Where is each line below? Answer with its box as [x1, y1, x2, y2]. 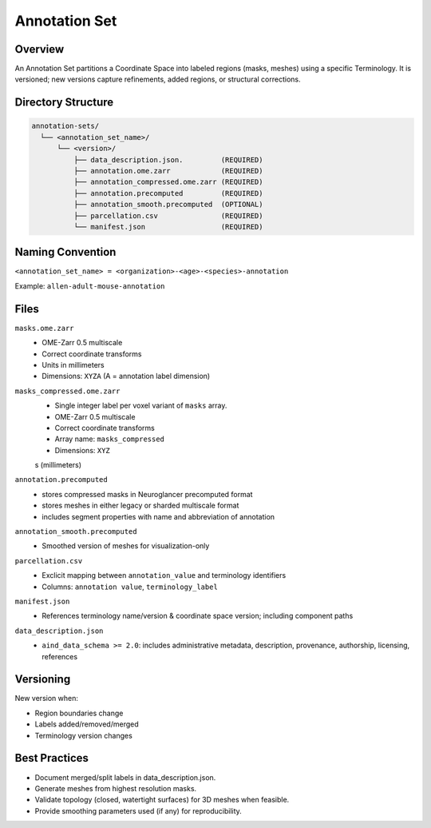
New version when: [14, 694, 79, 703]
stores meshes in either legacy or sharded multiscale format [42, 500, 239, 511]
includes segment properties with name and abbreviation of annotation [42, 512, 275, 521]
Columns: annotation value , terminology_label [42, 582, 219, 591]
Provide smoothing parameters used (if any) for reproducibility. [34, 806, 243, 815]
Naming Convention [14, 245, 117, 259]
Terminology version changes [34, 730, 133, 740]
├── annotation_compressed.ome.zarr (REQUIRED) [73, 177, 263, 187]
